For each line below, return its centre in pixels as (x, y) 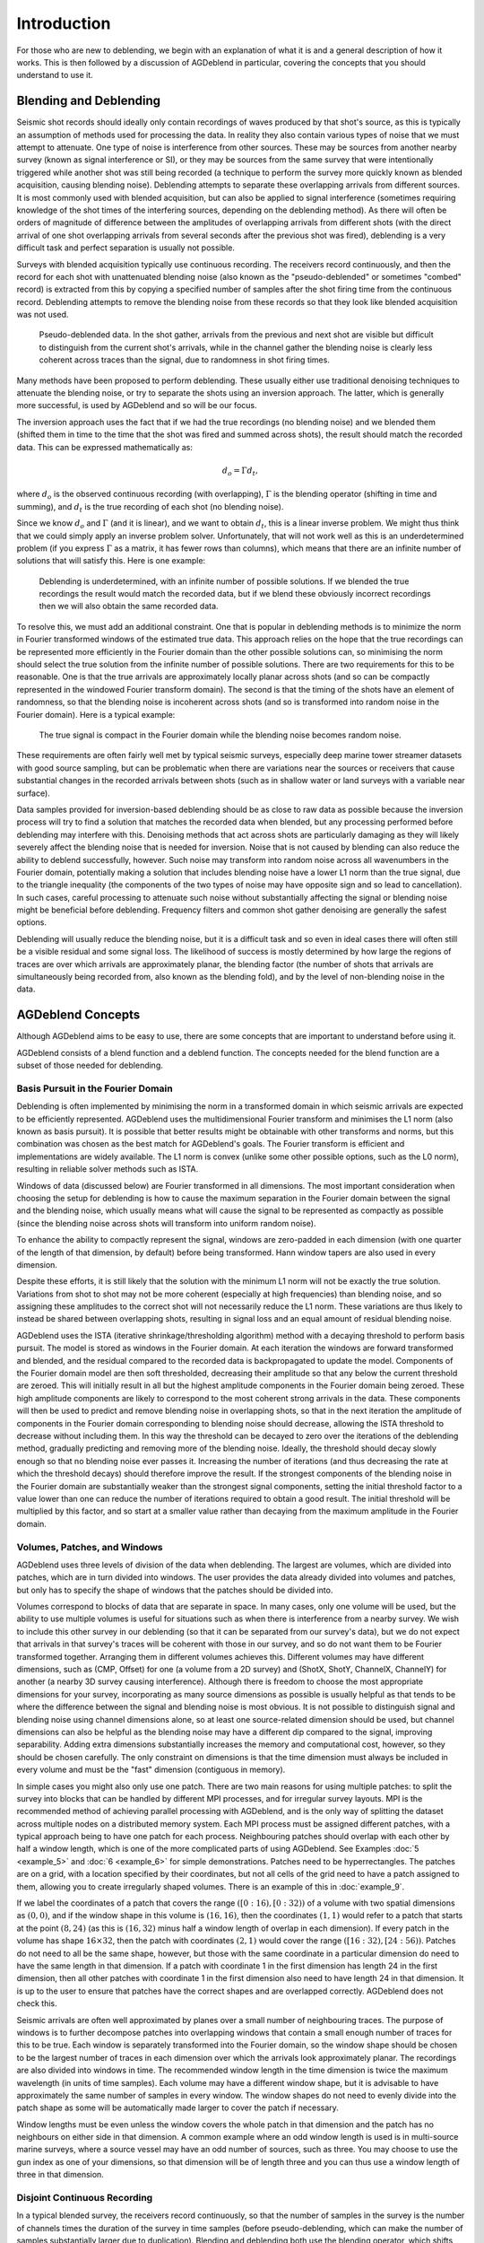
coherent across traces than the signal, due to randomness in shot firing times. (185, 360)
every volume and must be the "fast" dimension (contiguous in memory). (151, 1770)
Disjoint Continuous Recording (85, 2198)
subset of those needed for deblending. (90, 1065)
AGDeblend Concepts (78, 1015)
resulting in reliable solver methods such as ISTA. (108, 1169)
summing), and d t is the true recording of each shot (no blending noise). (150, 507)
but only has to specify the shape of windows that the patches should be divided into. (175, 1590)
